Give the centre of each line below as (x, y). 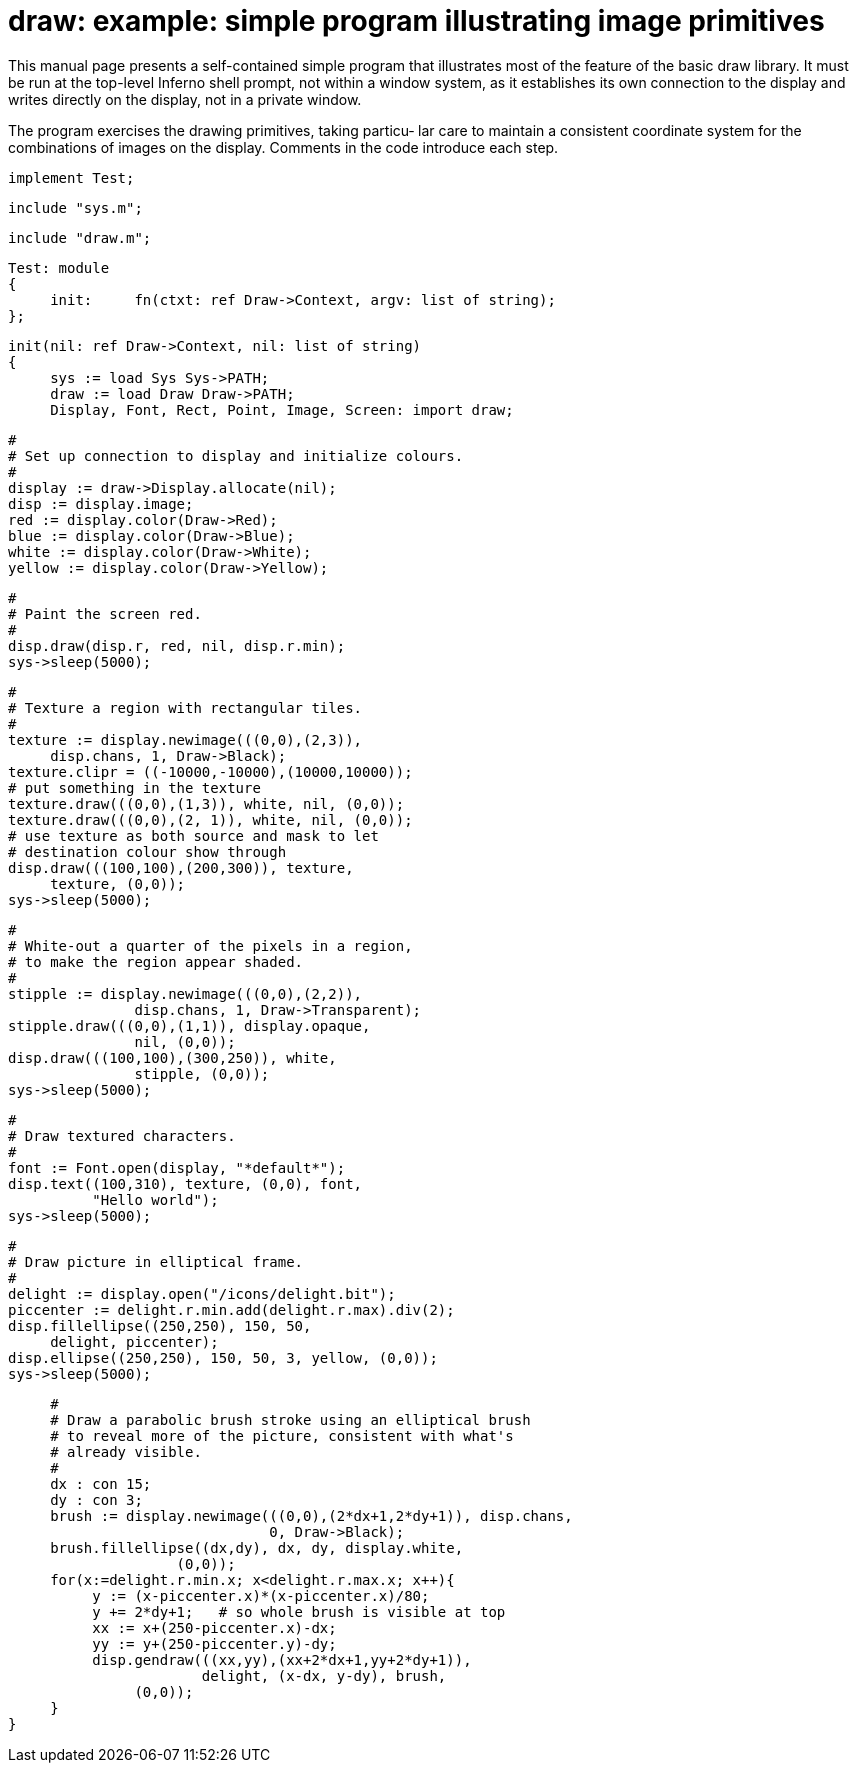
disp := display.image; (101, 503)
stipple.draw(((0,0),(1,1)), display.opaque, (189, 1025)
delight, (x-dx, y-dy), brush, (324, 1675)
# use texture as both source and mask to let (193, 835)
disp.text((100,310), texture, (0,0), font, (185, 1183)
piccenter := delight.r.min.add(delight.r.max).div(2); (231, 1309)
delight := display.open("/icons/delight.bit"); (202, 1293)
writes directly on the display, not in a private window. (185, 99)
